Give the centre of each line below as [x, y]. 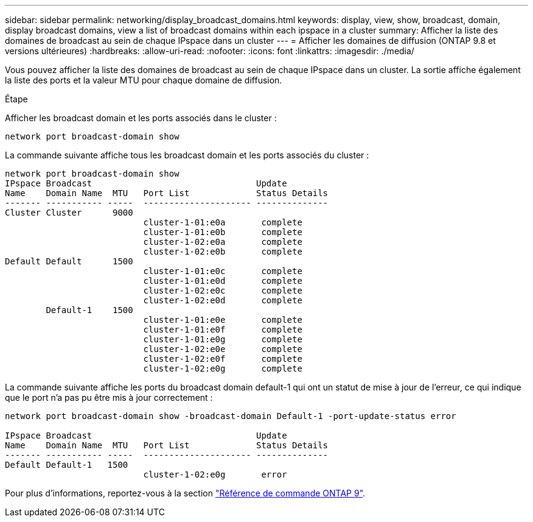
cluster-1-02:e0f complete [223, 359]
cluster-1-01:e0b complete [223, 232]
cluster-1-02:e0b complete [223, 252]
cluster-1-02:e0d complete [223, 300]
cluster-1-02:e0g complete [223, 369]
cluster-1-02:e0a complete [223, 242]
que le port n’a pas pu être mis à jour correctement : [109, 397]
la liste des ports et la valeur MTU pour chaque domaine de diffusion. [144, 80]
